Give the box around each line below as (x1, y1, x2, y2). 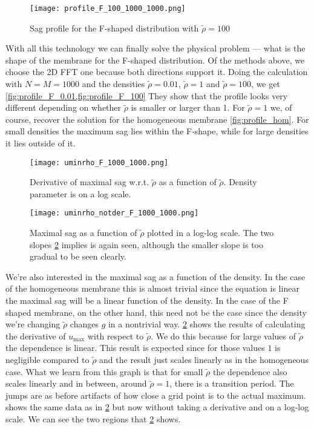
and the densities (82, 77, 145, 90)
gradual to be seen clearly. (30, 250, 126, 263)
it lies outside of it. (5, 137, 76, 149)
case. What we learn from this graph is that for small (5, 365, 203, 378)
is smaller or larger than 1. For (131, 101, 245, 114)
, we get (251, 77, 280, 90)
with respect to (87, 329, 144, 342)
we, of (270, 101, 292, 114)
